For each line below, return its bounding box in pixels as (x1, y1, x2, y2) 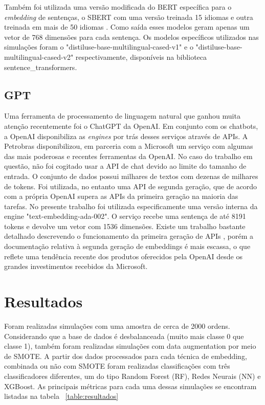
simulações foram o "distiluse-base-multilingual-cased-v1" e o (4, 41, 193, 52)
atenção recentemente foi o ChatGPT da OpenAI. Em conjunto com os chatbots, (4, 120, 258, 131)
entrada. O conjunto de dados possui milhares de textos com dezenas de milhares (4, 170, 258, 181)
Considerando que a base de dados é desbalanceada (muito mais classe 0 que (4, 330, 244, 341)
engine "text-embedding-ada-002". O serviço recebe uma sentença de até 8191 (4, 211, 246, 221)
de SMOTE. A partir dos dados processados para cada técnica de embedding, (4, 350, 247, 361)
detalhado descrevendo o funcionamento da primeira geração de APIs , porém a (4, 231, 254, 241)
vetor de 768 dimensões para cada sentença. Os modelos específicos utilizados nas (4, 31, 259, 42)
